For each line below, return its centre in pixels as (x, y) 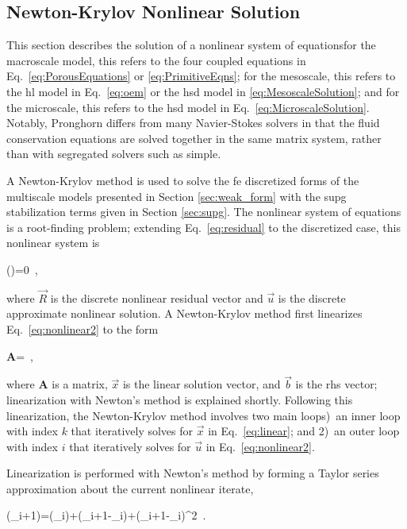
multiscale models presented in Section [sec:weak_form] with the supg (177, 196)
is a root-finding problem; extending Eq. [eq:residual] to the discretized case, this (204, 227)
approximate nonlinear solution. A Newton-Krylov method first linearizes (184, 313)
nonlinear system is (53, 243)
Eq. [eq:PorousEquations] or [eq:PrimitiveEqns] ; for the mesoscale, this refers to (201, 76)
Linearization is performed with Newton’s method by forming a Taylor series (193, 473)
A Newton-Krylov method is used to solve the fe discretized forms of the (183, 180)
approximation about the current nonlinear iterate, (130, 488)
